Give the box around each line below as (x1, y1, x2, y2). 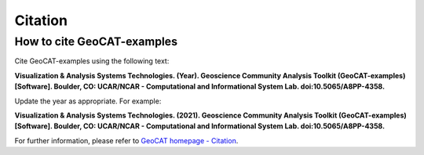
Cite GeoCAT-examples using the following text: (14, 56, 170, 66)
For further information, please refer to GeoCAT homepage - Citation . (14, 135, 239, 145)
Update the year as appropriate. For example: (14, 96, 162, 106)
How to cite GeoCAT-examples (14, 34, 178, 49)
